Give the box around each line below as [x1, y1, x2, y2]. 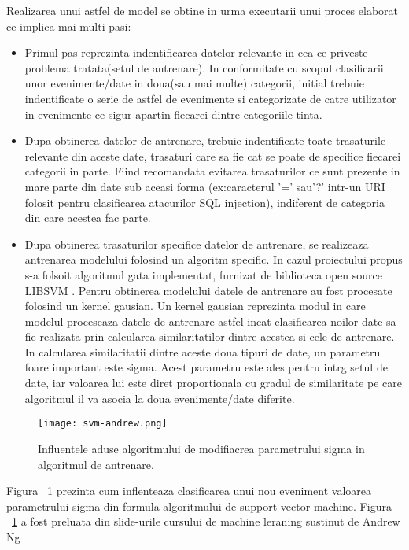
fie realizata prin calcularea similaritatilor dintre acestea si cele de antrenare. [24, 328, 395, 345]
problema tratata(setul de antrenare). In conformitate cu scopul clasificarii [24, 59, 384, 76]
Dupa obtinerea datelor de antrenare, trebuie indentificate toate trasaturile [24, 132, 386, 149]
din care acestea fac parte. [24, 209, 151, 226]
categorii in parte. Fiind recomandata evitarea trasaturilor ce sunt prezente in [24, 163, 400, 179]
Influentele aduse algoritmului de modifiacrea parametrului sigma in [38, 440, 365, 456]
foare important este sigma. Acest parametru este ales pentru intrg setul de [24, 359, 388, 375]
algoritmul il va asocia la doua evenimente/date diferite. [24, 389, 295, 406]
